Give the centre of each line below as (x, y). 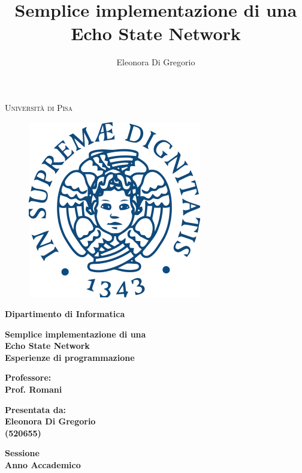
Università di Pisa (39, 107)
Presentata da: (36, 409)
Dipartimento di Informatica (65, 314)
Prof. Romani (34, 389)
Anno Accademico (43, 465)
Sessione (22, 453)
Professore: (28, 377)
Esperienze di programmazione (70, 357)
